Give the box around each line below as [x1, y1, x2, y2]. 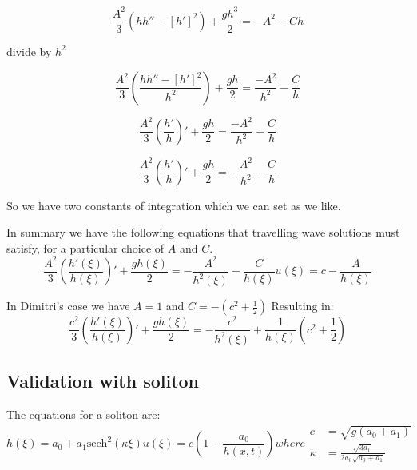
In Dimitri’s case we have [6, 297, 130, 314]
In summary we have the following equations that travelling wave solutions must [6, 224, 400, 241]
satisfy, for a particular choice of [6, 239, 165, 256]
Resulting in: [271, 297, 334, 314]
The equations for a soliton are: [6, 405, 161, 422]
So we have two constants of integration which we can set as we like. [6, 197, 341, 213]
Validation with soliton [6, 368, 200, 393]
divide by [6, 42, 52, 59]
